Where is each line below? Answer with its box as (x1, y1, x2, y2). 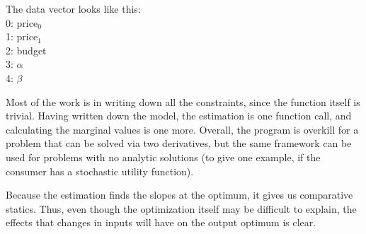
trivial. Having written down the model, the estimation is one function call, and (6, 108, 352, 123)
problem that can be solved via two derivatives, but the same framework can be (6, 136, 352, 151)
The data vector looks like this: (6, 1, 141, 16)
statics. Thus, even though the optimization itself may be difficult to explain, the (6, 201, 357, 216)
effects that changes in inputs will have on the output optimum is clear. (6, 215, 316, 230)
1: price (6, 29, 38, 44)
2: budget (6, 42, 47, 57)
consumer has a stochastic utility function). (6, 163, 194, 178)
